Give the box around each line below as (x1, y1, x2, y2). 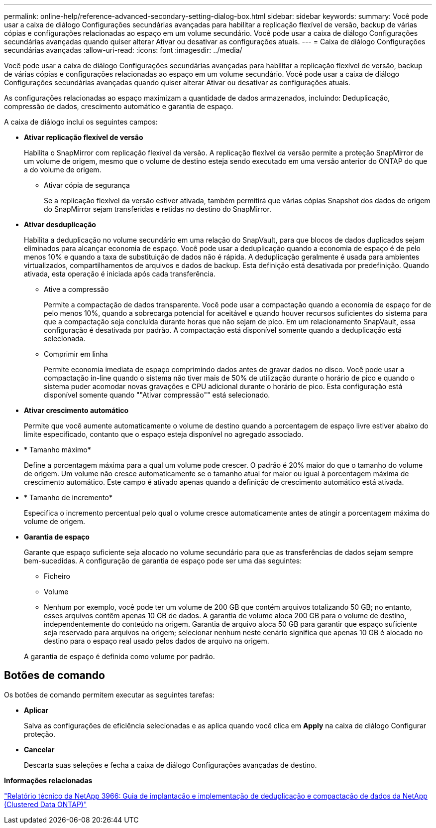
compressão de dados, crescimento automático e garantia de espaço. (4, 102, 233, 111)
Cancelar (24, 745, 55, 754)
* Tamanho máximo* (24, 445, 91, 454)
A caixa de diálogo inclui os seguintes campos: (4, 118, 158, 126)
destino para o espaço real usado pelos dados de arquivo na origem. (44, 637, 269, 645)
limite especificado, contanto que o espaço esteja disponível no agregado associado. (24, 430, 304, 438)
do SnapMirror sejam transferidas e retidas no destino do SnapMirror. (44, 205, 271, 213)
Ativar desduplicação (24, 220, 96, 229)
